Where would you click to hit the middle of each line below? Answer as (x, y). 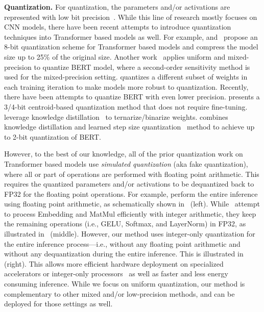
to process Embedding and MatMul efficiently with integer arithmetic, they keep (130, 213)
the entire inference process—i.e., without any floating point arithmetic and (122, 243)
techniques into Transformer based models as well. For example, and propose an (131, 36)
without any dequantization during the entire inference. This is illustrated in (124, 254)
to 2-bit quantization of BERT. (53, 136)
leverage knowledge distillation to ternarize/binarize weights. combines (116, 116)
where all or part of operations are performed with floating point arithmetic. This (132, 174)
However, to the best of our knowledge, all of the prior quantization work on (124, 154)
